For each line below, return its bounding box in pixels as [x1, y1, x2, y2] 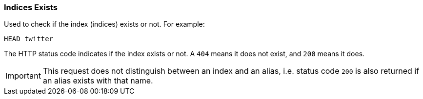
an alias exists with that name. [42, 76, 153, 86]
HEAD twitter [4, 35, 54, 43]
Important [5, 71, 41, 81]
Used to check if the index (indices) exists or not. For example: [4, 20, 205, 29]
